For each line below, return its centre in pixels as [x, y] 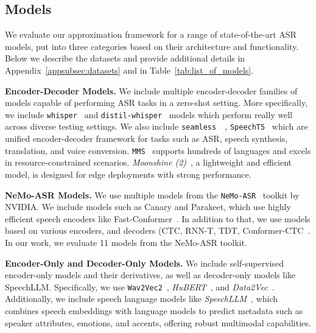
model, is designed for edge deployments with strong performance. [128, 174]
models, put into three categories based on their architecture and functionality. [152, 46]
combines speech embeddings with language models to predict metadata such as [154, 310]
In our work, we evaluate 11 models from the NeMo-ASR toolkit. [126, 242]
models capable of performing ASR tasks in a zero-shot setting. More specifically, [156, 103]
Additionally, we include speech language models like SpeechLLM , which [142, 299]
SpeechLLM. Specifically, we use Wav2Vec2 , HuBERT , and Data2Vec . [140, 286]
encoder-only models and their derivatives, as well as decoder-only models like [150, 275]
